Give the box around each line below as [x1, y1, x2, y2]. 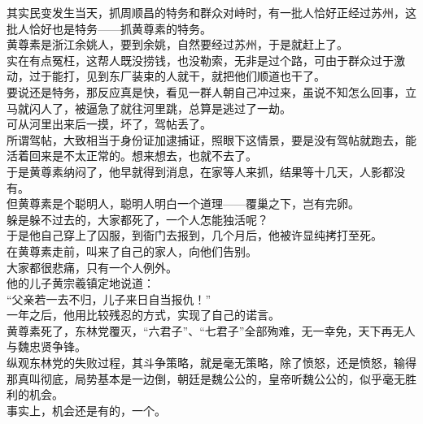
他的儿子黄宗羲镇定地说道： [7, 275, 155, 292]
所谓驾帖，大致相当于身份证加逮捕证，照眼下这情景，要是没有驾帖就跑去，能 [7, 131, 416, 148]
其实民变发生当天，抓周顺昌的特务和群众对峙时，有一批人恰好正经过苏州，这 [7, 4, 416, 20]
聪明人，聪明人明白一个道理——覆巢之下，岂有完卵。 [74, 195, 360, 212]
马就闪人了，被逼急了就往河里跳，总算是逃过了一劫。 [7, 99, 291, 116]
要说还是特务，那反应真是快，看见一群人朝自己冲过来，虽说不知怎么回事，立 [7, 83, 416, 100]
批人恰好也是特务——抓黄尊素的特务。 [7, 19, 211, 37]
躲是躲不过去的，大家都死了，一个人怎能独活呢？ [7, 210, 268, 227]
